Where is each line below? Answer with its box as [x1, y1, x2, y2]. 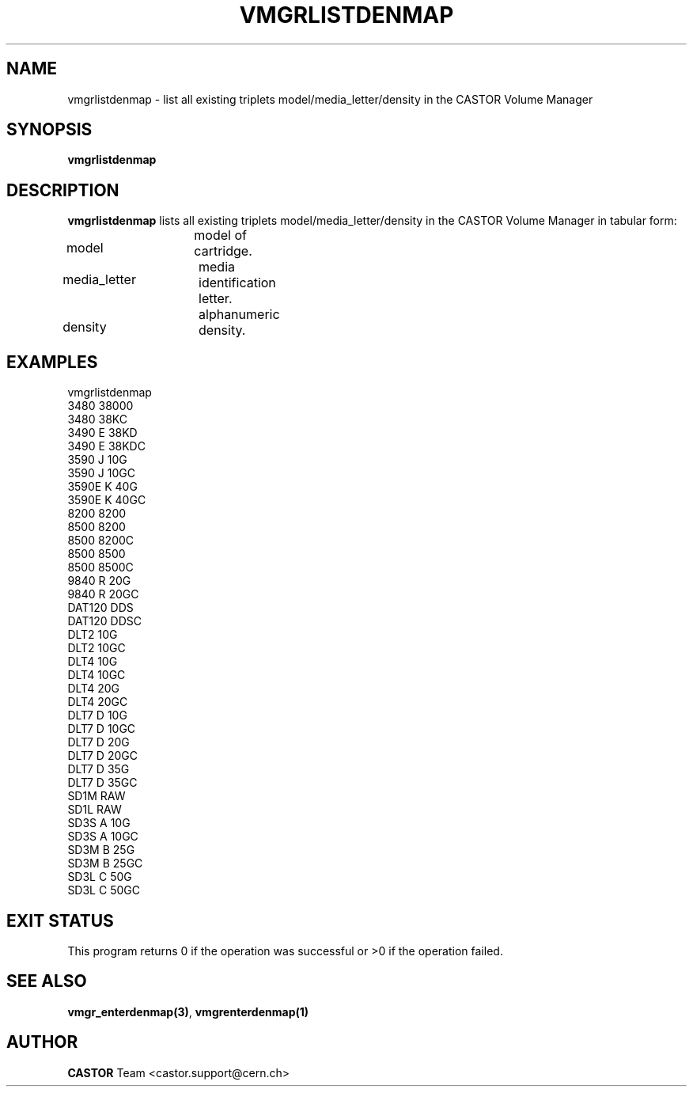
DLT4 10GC [67, 668, 126, 682]
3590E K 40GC [67, 493, 146, 507]
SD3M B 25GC [67, 856, 143, 871]
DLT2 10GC [67, 641, 126, 655]
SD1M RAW [67, 789, 126, 803]
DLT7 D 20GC [67, 749, 138, 763]
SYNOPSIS [6, 120, 93, 140]
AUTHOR [6, 1032, 78, 1053]
